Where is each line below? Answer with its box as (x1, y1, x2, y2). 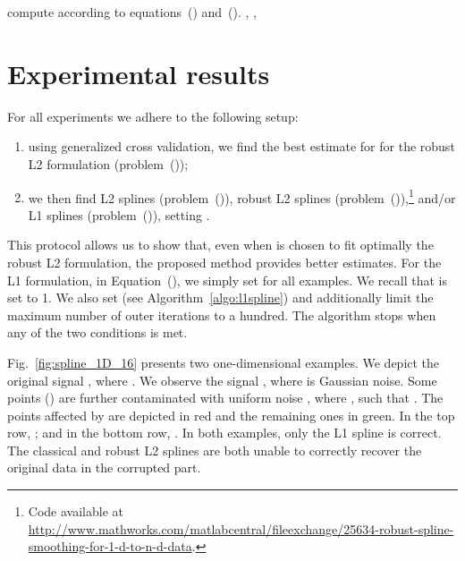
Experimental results (7, 55, 270, 91)
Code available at (28, 502, 123, 521)
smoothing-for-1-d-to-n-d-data (28, 537, 192, 556)
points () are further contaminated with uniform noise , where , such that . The (7, 388, 444, 407)
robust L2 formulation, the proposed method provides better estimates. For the (7, 252, 442, 271)
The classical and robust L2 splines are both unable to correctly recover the (7, 440, 422, 459)
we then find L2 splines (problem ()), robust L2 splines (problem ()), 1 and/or (28, 185, 456, 207)
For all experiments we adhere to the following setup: (7, 106, 299, 125)
